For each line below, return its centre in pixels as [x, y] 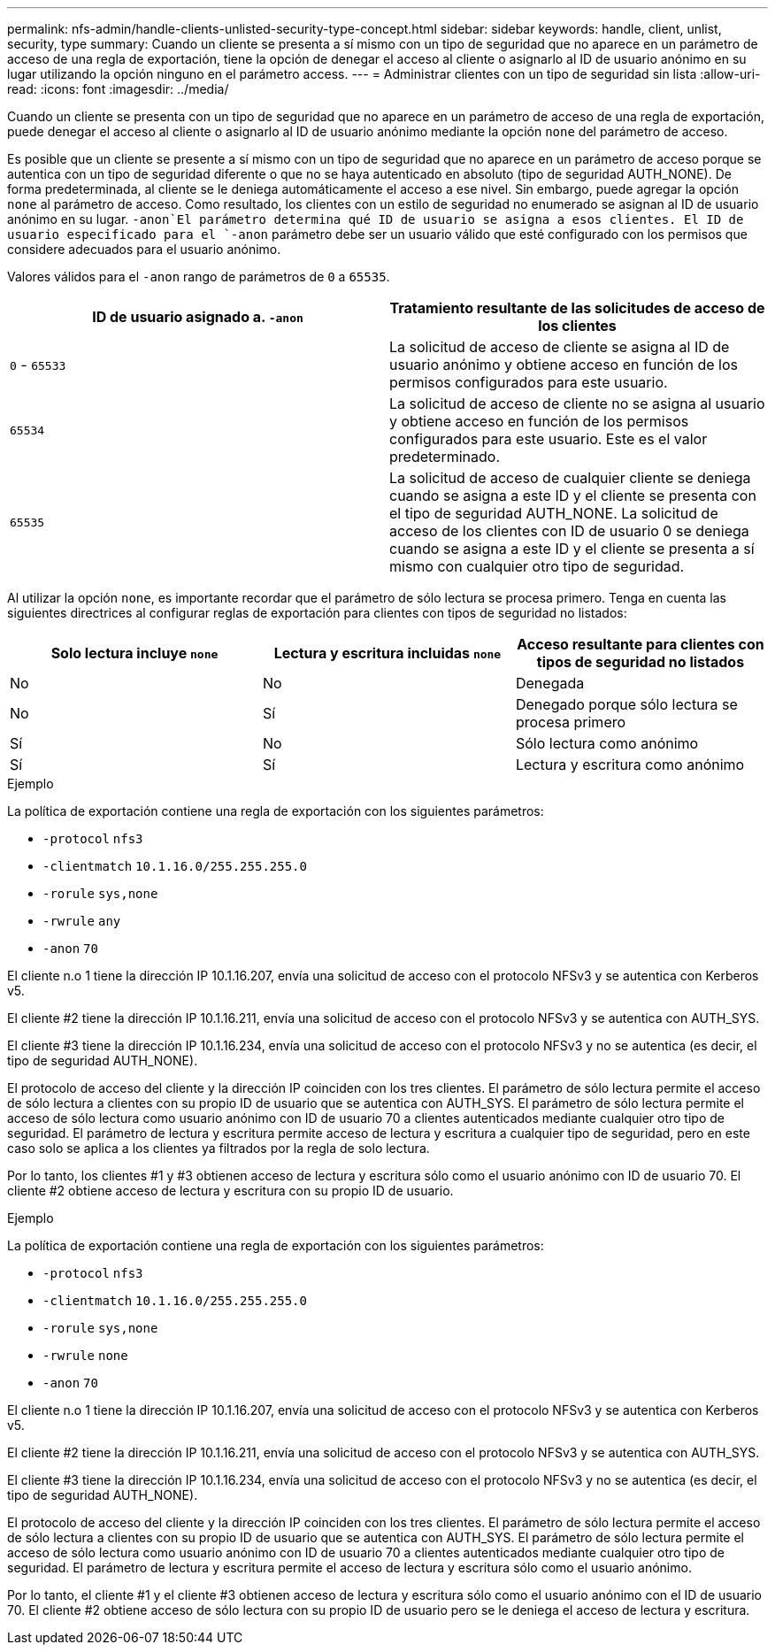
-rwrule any [82, 921]
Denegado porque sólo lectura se [626, 704]
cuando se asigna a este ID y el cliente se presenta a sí [572, 549]
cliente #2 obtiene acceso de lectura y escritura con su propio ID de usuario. [230, 1191]
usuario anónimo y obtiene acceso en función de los [564, 365]
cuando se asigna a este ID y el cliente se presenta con [573, 496]
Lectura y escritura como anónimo [630, 765]
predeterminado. [445, 457]
